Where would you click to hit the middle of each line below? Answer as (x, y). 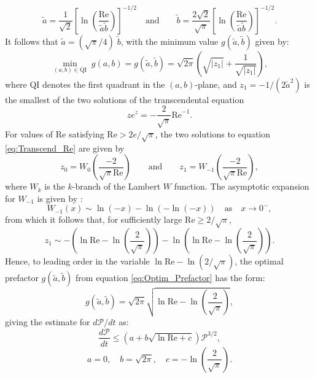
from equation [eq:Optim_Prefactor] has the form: (170, 278)
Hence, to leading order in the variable (77, 261)
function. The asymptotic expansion (242, 186)
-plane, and (216, 84)
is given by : (60, 198)
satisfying (86, 133)
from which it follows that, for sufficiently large (94, 219)
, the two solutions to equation (213, 133)
